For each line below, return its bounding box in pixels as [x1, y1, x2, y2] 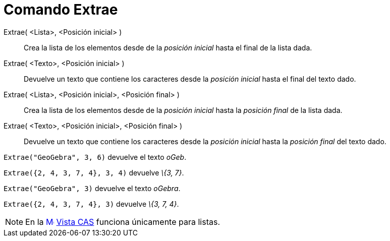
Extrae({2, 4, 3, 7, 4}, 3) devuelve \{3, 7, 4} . [4, 199, 179, 208]
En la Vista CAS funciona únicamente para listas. [25, 216, 220, 227]
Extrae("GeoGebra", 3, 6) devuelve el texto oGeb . [4, 152, 187, 161]
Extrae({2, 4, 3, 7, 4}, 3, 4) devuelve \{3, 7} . [4, 168, 184, 177]
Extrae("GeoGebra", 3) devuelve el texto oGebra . [4, 184, 181, 193]
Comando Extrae [4, 1, 118, 18]
